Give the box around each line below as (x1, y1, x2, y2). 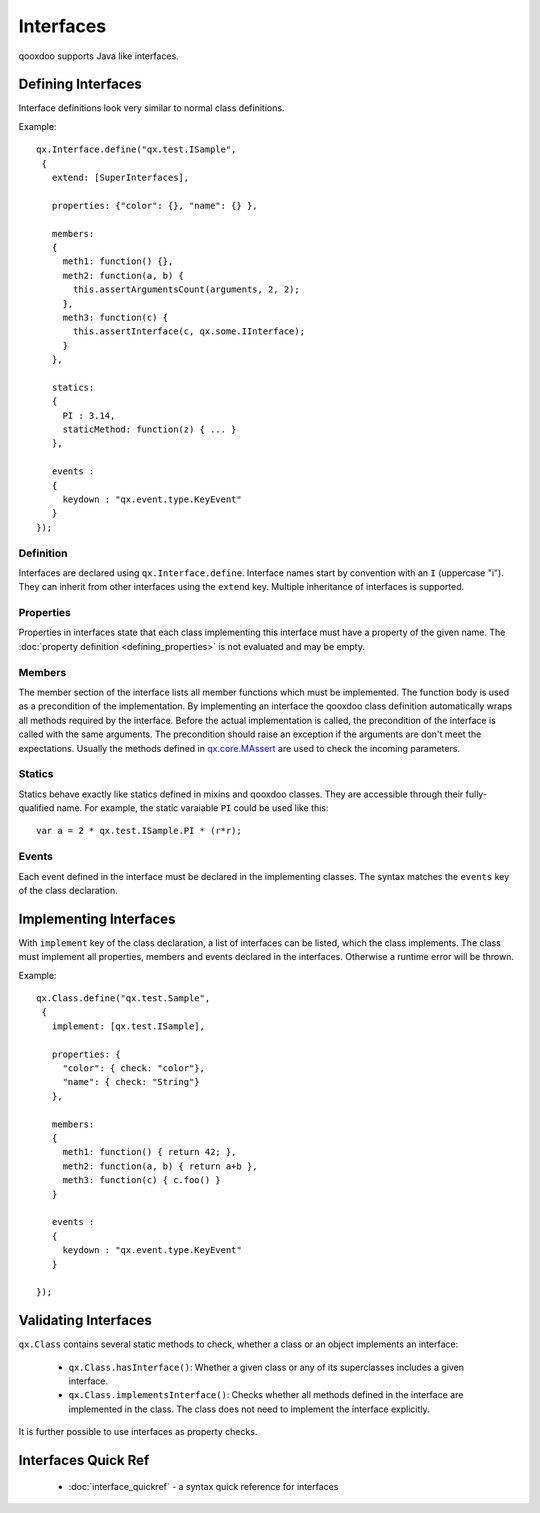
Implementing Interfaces (18, 910, 176, 927)
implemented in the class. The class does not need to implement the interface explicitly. (68, 1403, 430, 1415)
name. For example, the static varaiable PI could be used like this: (56, 802, 329, 814)
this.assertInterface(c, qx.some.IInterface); (73, 326, 305, 337)
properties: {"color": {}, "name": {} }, (51, 200, 259, 211)
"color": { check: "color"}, (62, 1063, 205, 1074)
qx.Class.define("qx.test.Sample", (36, 993, 211, 1004)
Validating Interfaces (18, 1312, 152, 1329)
